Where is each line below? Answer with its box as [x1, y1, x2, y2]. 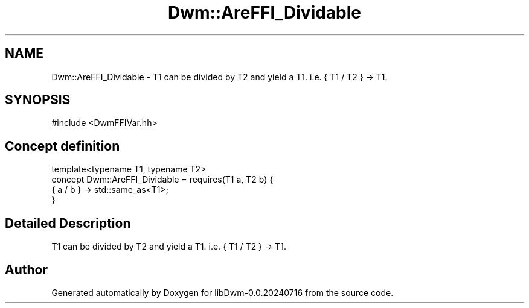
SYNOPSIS [5, 92, 71, 108]
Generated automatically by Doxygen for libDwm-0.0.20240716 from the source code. [51, 287, 394, 298]
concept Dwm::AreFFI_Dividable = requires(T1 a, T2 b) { [51, 174, 274, 185]
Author [5, 262, 48, 277]
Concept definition [5, 138, 120, 154]
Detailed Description [5, 215, 131, 231]
